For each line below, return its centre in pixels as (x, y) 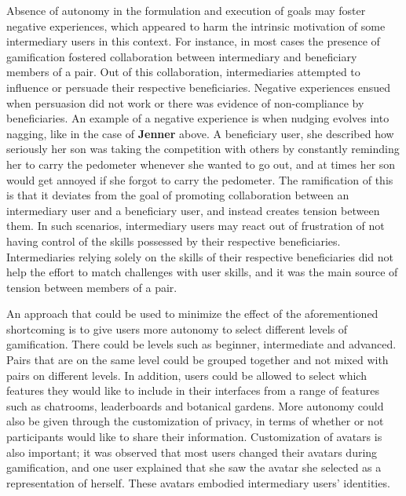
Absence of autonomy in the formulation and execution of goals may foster (186, 10)
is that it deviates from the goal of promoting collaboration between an (178, 195)
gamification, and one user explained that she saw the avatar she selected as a (194, 467)
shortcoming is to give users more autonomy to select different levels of (177, 328)
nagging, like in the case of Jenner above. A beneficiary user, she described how (200, 133)
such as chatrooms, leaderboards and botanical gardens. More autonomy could (195, 405)
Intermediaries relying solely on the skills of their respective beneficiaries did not (200, 256)
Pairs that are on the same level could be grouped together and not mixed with (198, 360)
